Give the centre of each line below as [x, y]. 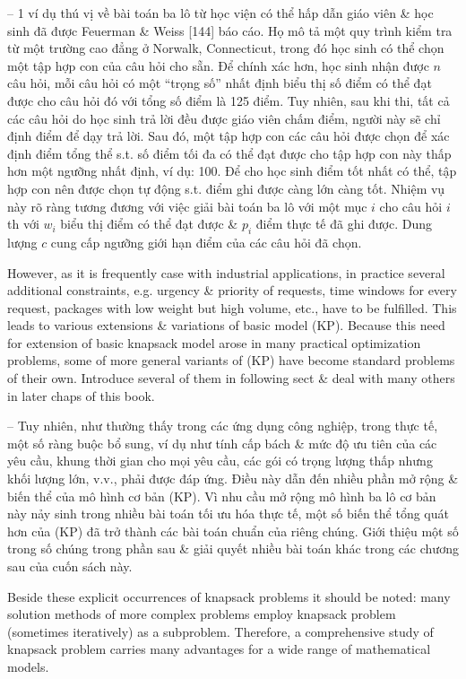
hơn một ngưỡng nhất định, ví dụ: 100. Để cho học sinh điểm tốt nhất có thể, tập [232, 171]
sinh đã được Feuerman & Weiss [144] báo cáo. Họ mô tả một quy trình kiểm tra [230, 30]
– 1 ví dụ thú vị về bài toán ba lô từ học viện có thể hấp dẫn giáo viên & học [220, 13]
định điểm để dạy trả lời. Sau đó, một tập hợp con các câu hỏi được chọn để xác [229, 136]
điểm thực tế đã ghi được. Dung [344, 224]
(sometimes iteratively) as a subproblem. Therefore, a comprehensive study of [220, 631]
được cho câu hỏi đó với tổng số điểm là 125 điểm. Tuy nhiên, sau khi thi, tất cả [229, 100]
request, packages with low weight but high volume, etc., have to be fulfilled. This [232, 307]
